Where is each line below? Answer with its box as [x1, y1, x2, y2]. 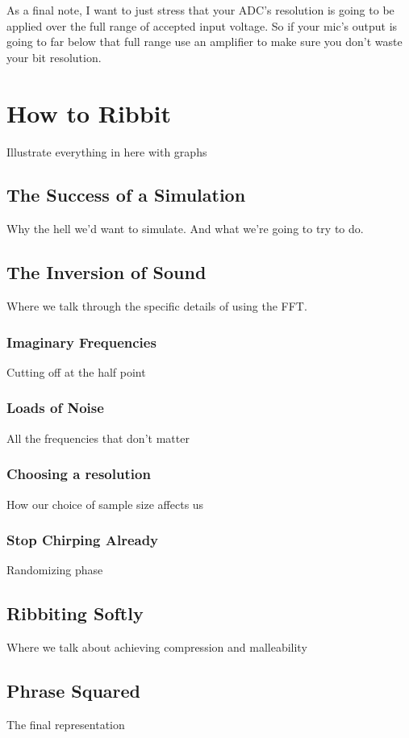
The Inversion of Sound [6, 260, 207, 285]
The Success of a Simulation [6, 182, 246, 207]
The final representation [6, 715, 125, 732]
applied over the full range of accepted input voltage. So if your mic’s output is [6, 17, 398, 34]
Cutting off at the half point [6, 363, 146, 380]
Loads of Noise [6, 398, 104, 418]
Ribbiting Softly [6, 601, 144, 626]
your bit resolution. [6, 48, 102, 65]
